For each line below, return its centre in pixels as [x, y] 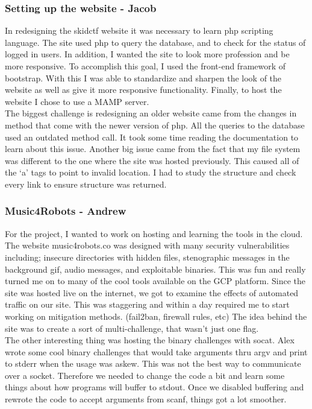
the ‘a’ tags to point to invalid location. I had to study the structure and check [151, 172]
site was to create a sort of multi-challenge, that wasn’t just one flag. [132, 328]
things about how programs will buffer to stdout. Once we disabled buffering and [154, 387]
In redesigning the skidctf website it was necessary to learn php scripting [139, 30]
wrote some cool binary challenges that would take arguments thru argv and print [156, 351]
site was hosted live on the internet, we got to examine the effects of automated [152, 292]
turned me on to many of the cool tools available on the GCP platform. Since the [155, 281]
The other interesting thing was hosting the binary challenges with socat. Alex [150, 340]
